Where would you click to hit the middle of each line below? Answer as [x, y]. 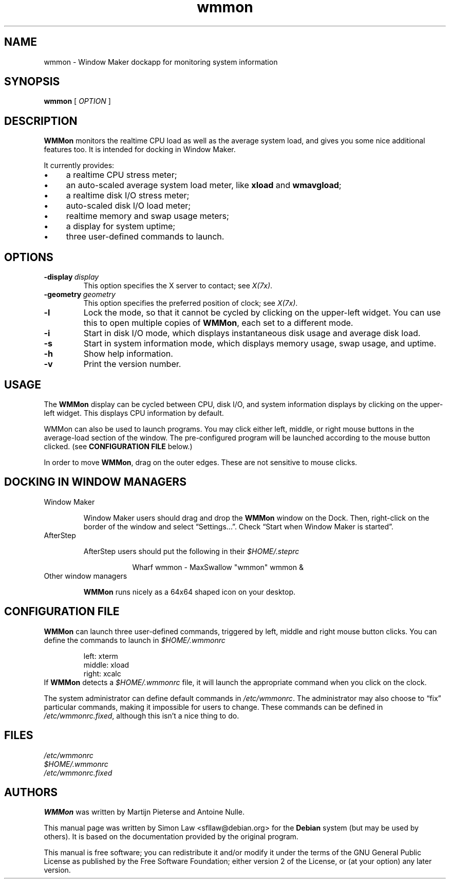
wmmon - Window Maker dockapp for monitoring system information [161, 62]
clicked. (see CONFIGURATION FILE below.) [118, 446]
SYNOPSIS [32, 82]
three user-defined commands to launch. [145, 237]
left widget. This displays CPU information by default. [134, 413]
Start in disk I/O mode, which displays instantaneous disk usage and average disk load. [252, 333]
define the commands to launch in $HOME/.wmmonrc [135, 640]
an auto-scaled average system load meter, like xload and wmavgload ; [204, 185]
